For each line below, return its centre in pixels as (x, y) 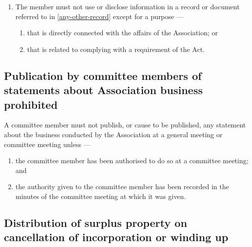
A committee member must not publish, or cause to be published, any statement (125, 125)
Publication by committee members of (103, 75)
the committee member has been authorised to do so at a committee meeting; (132, 161)
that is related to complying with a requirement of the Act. (116, 49)
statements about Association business (103, 90)
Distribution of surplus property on (96, 222)
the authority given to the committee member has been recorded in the (122, 186)
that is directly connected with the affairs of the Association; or (123, 33)
